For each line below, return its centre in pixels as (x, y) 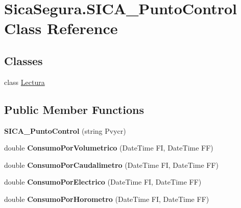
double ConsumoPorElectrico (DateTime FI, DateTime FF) (103, 182)
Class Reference (61, 28)
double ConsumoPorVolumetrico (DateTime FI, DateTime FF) (109, 148)
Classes (23, 60)
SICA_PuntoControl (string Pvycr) (65, 130)
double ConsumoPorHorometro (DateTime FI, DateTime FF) (107, 199)
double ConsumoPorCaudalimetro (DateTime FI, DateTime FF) (111, 165)
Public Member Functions (74, 109)
